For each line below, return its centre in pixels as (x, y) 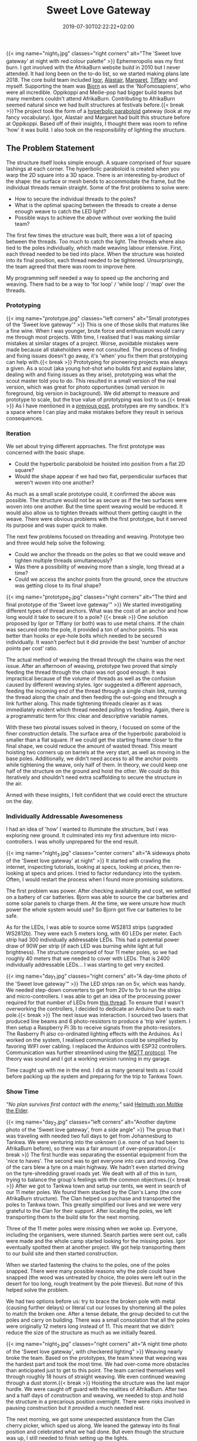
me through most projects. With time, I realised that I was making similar (93, 337)
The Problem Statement (50, 148)
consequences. (25, 418)
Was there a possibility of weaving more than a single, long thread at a (99, 567)
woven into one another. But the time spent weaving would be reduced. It (94, 507)
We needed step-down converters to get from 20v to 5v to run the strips (94, 990)
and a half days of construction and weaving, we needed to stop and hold (95, 1395)
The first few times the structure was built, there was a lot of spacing (89, 235)
